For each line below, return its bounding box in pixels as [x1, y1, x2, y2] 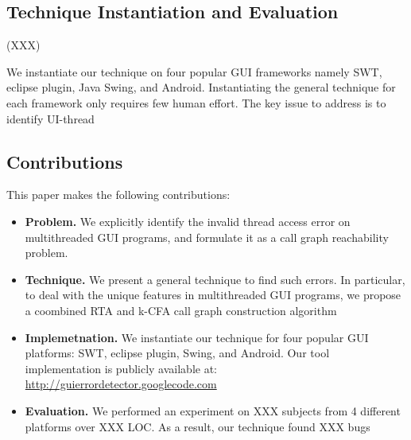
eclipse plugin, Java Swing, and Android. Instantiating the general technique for [6, 79, 396, 95]
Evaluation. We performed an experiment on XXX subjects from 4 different [25, 402, 401, 419]
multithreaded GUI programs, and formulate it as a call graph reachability [25, 228, 389, 245]
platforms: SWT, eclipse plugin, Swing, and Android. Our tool [25, 345, 330, 361]
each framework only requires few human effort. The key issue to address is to [6, 94, 386, 111]
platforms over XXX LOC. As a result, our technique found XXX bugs [25, 418, 370, 434]
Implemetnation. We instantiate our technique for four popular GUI [25, 329, 369, 345]
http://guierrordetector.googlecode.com [25, 376, 217, 392]
